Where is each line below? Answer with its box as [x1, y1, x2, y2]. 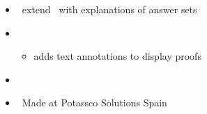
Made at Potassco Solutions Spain [22, 95, 167, 110]
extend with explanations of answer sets [22, 2, 197, 16]
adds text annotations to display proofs [33, 49, 201, 63]
